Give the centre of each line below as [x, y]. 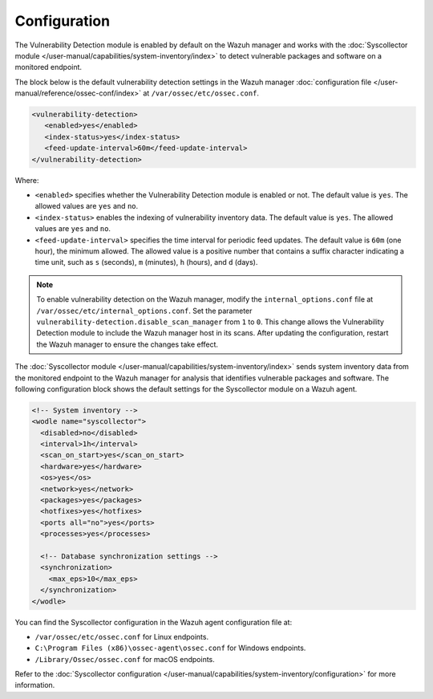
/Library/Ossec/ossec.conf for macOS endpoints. [125, 659]
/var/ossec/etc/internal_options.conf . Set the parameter [144, 311]
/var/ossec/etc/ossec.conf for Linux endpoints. [121, 636]
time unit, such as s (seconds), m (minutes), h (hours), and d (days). [146, 262]
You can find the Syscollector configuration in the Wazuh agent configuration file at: [154, 622]
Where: [27, 180]
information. [35, 685]
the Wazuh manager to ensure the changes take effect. [127, 344]
